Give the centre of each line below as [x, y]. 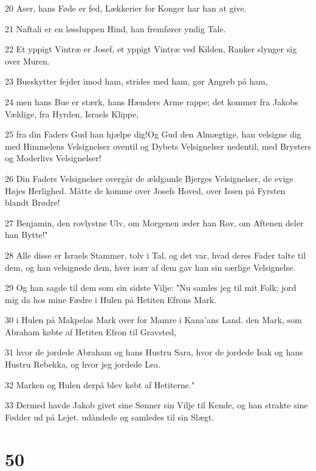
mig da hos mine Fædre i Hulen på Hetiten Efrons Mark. [111, 299]
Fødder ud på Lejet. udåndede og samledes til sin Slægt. [110, 417]
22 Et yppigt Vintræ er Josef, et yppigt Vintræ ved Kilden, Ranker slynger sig [151, 49]
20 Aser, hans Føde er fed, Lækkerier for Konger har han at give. [126, 8]
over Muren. [27, 61]
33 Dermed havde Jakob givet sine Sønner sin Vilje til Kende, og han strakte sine [156, 405]
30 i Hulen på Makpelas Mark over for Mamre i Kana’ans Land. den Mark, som [153, 320]
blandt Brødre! [33, 202]
